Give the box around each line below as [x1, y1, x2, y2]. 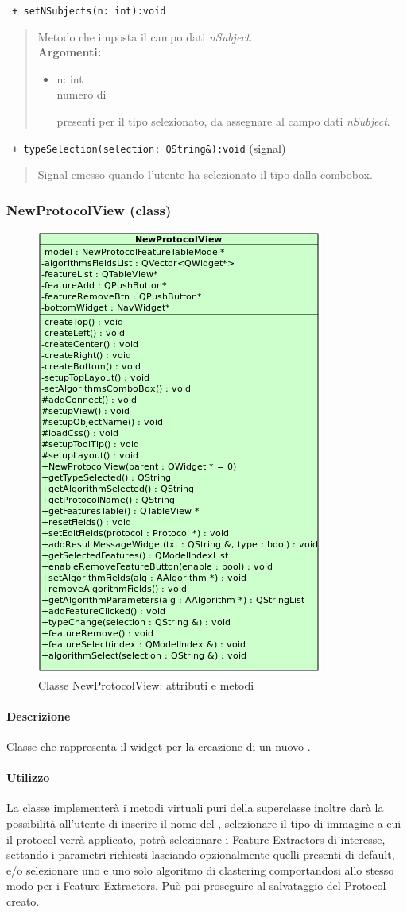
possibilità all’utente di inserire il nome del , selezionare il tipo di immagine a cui [6, 815, 401, 832]
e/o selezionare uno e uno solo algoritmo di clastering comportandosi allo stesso [6, 861, 394, 878]
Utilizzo [6, 769, 50, 786]
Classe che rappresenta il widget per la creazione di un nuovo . [6, 738, 311, 755]
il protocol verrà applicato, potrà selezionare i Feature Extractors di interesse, [6, 830, 386, 847]
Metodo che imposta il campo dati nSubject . [37, 28, 253, 44]
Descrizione [6, 707, 71, 724]
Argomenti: [37, 44, 102, 60]
